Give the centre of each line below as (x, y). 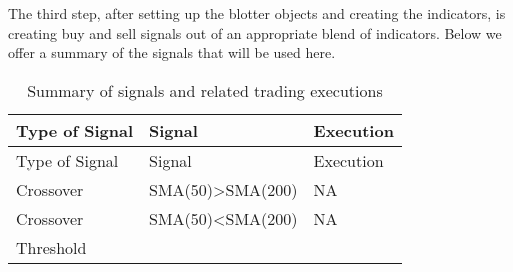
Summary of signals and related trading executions (205, 90)
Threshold (51, 247)
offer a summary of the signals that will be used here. (172, 52)
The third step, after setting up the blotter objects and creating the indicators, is (257, 13)
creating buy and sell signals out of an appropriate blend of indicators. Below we (255, 32)
